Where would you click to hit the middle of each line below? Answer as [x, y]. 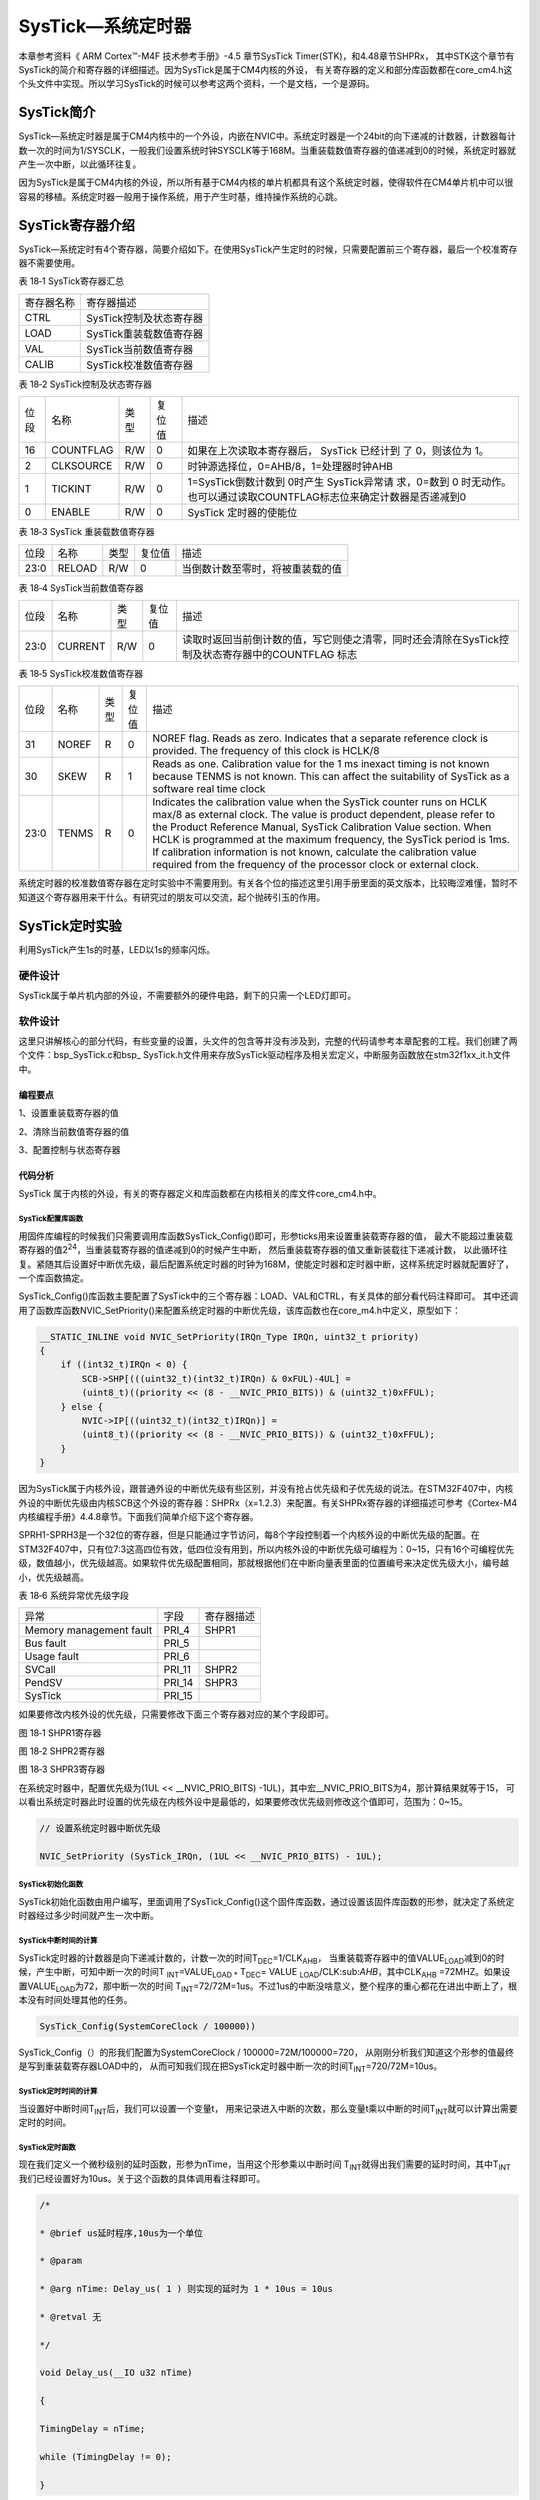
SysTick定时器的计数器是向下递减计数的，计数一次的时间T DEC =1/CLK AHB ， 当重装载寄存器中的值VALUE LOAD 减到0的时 [261, 1958]
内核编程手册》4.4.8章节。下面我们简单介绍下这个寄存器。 [138, 1516]
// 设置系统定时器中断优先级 [100, 1828]
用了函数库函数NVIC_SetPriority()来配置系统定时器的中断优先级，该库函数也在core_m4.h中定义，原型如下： [240, 1310]
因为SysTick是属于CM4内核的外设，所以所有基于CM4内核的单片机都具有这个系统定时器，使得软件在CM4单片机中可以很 [266, 182]
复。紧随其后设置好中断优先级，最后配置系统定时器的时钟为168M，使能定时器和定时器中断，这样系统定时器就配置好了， [266, 1264]
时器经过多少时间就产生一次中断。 [88, 1916]
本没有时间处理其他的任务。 [75, 1999]
